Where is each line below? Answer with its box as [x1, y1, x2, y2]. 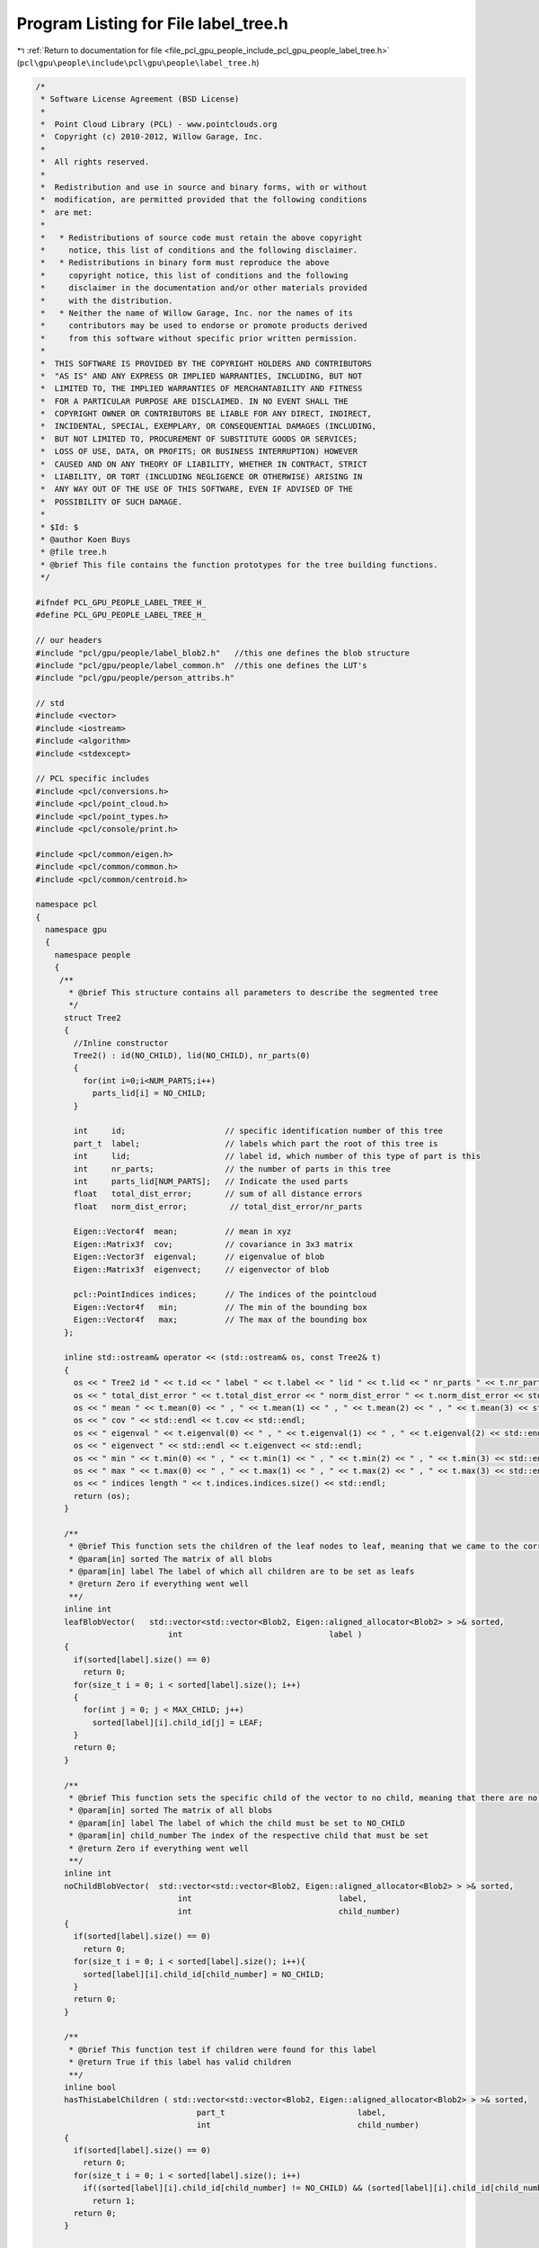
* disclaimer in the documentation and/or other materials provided [40, 283, 367, 293]
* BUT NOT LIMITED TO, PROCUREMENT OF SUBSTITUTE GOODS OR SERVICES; [40, 433, 358, 444]
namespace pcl [35, 899, 98, 910]
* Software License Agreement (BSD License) [40, 94, 240, 104]
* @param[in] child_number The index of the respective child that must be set [68, 1831, 429, 1841]
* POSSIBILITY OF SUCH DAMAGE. [40, 496, 183, 507]
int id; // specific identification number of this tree [73, 1126, 444, 1137]
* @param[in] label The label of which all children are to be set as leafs [68, 1566, 415, 1577]
